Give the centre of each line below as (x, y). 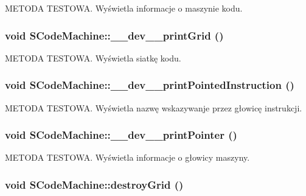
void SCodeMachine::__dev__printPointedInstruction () (150, 85)
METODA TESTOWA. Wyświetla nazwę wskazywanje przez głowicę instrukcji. (154, 107)
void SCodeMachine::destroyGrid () (94, 184)
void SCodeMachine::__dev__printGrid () (114, 35)
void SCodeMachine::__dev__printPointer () (121, 135)
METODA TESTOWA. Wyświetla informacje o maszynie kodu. (124, 8)
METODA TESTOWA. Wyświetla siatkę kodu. (93, 58)
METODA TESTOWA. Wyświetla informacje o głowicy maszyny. (127, 157)
